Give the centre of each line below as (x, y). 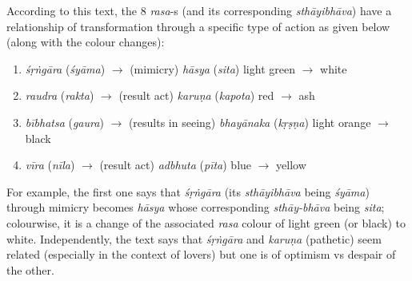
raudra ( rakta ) (60, 95)
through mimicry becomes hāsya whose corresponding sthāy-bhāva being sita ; (196, 207)
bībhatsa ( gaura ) (64, 122)
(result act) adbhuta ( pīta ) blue (176, 165)
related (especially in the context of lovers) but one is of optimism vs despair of (201, 254)
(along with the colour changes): (86, 42)
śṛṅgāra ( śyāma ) (65, 68)
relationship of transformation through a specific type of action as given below (198, 26)
